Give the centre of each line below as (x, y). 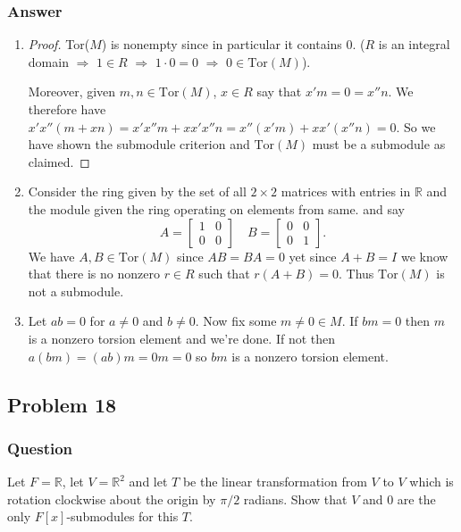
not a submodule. (76, 291)
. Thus (356, 274)
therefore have (67, 109)
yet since (313, 256)
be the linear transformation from (275, 482)
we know (424, 256)
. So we (416, 126)
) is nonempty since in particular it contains (222, 44)
